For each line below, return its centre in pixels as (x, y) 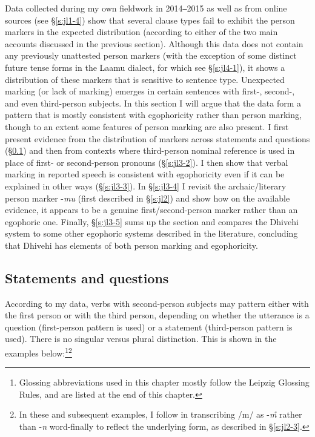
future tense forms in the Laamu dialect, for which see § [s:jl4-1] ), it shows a (145, 67)
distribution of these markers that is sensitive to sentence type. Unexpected (145, 79)
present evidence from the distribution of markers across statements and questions (157, 138)
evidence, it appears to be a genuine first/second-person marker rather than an (151, 210)
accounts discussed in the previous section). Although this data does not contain (154, 43)
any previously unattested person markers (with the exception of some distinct (151, 55)
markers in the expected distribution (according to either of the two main (141, 32)
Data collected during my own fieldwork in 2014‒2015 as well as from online (146, 8)
